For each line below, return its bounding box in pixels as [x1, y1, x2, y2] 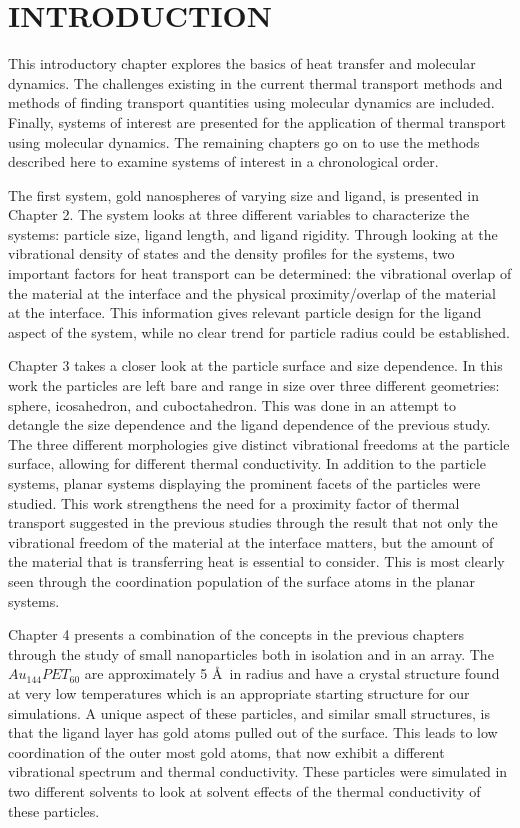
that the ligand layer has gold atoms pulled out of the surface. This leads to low [8, 722, 498, 743]
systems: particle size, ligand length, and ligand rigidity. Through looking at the [8, 223, 498, 244]
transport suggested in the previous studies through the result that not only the [8, 512, 498, 533]
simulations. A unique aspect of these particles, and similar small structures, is [8, 702, 490, 723]
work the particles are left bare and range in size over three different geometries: [8, 375, 500, 396]
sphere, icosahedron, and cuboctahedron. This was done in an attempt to [8, 394, 457, 415]
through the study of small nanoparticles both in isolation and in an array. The [8, 643, 494, 664]
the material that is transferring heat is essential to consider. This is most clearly [8, 551, 505, 572]
